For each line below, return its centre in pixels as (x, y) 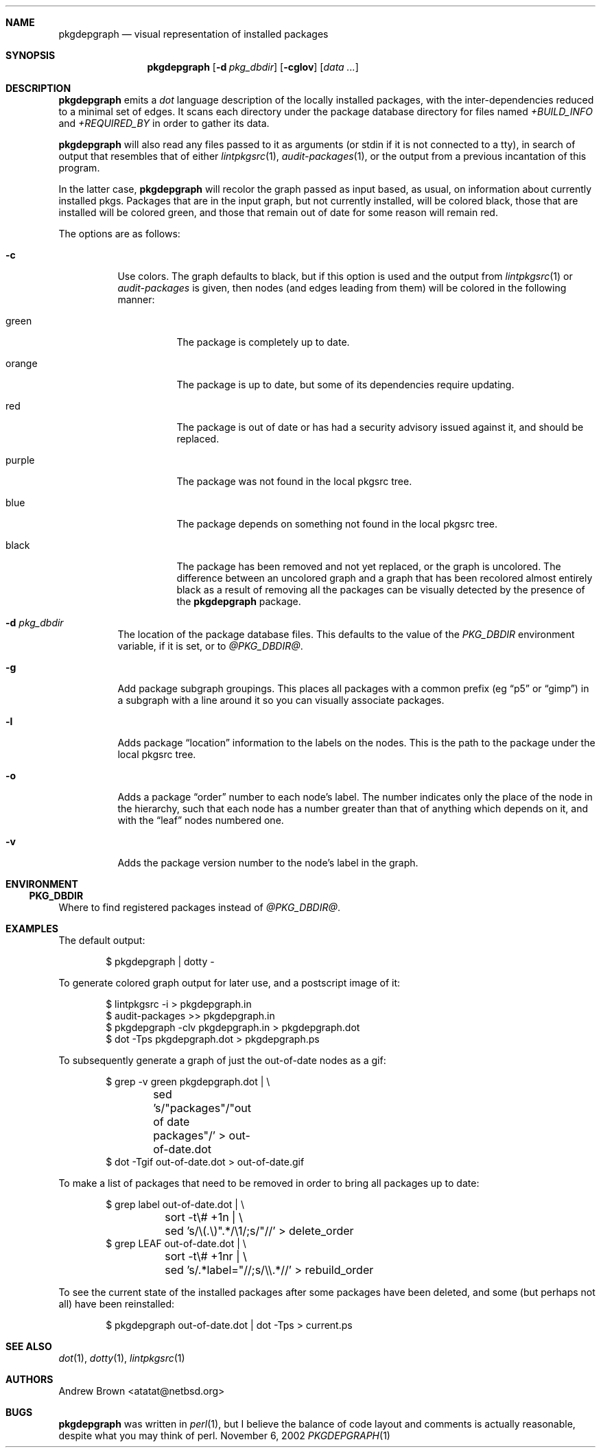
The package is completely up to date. (263, 342)
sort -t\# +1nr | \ (206, 1256)
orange (22, 363)
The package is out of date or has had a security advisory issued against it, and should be (380, 427)
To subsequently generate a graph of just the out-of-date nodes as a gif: (222, 1060)
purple (20, 460)
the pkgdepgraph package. (239, 601)
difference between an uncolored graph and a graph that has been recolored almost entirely (385, 578)
